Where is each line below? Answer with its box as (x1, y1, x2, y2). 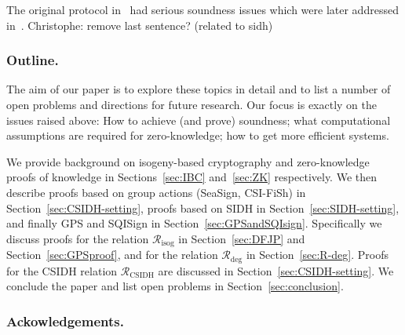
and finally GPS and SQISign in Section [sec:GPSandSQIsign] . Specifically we (6, 215, 382, 231)
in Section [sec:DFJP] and (178, 230, 305, 246)
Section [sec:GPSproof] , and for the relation (6, 246, 218, 263)
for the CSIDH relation (6, 262, 118, 279)
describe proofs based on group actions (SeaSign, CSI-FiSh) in (6, 184, 306, 200)
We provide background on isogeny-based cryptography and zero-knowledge (6, 153, 370, 169)
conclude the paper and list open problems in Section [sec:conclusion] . (6, 278, 344, 294)
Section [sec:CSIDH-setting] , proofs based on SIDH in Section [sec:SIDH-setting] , (6, 199, 400, 216)
